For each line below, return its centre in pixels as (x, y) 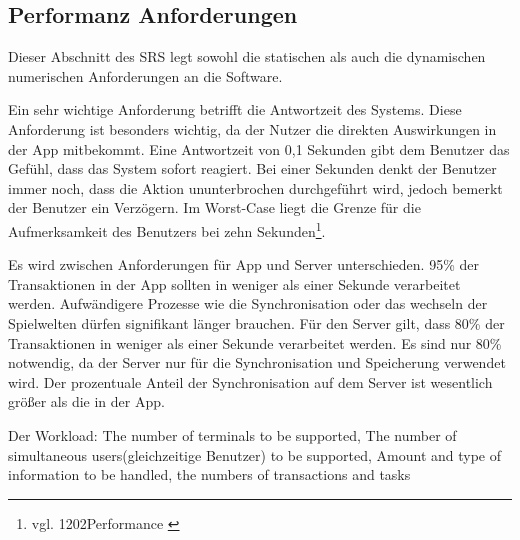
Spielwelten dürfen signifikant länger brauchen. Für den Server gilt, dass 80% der (256, 322)
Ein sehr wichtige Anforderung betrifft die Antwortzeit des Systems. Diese (235, 109)
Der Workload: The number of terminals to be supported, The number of (232, 434)
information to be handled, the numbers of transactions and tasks (209, 474)
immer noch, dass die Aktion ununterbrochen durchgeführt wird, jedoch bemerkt (255, 187)
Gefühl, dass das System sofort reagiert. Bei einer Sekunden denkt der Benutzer (252, 168)
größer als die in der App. (86, 401)
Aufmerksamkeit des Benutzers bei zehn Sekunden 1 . (167, 229)
